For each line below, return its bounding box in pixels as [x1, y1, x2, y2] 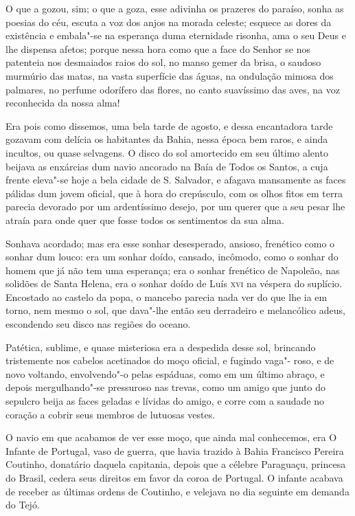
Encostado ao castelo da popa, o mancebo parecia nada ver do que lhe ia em [5, 289, 328, 304]
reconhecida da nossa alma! [5, 96, 120, 110]
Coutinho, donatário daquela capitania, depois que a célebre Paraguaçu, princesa [5, 457, 346, 471]
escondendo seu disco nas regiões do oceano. [5, 317, 191, 331]
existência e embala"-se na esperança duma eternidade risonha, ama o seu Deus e [5, 28, 346, 43]
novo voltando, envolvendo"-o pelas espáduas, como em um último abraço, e [5, 366, 325, 381]
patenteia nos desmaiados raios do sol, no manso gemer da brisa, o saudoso [5, 55, 321, 69]
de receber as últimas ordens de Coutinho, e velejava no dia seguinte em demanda [5, 484, 350, 498]
